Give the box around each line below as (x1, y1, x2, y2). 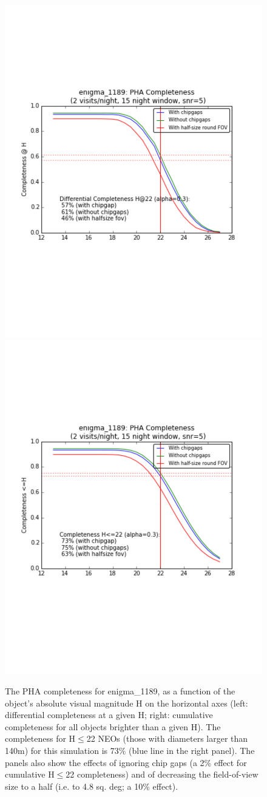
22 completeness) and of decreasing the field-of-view (66, 768, 259, 781)
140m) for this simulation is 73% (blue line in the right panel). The (5, 744, 255, 756)
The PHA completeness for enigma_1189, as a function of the (5, 684, 235, 697)
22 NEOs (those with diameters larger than (86, 732, 248, 745)
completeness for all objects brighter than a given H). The (5, 720, 221, 733)
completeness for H (5, 732, 76, 745)
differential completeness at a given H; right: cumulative (5, 708, 213, 721)
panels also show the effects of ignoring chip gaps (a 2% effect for (5, 756, 247, 768)
